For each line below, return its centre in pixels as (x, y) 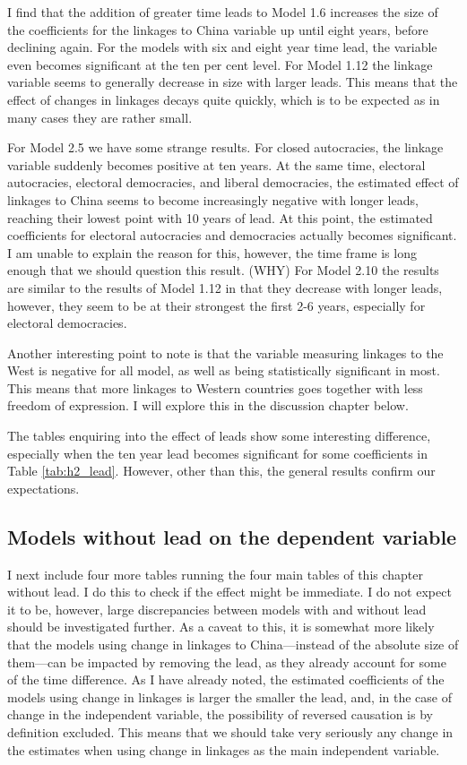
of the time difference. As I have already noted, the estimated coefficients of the (226, 679)
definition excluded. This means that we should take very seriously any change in (230, 731)
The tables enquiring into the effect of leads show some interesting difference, (219, 436)
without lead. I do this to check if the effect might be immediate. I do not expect (229, 592)
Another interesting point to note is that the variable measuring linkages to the (225, 352)
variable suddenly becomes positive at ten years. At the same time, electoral (216, 164)
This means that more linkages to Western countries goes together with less (215, 387)
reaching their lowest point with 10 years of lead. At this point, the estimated (220, 217)
